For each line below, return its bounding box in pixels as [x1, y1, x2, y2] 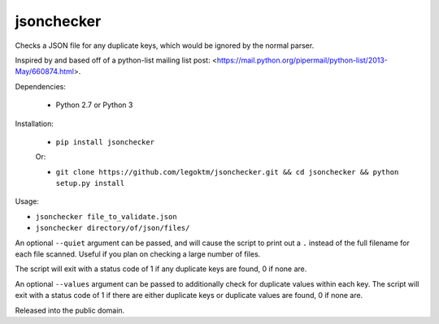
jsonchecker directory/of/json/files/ [35, 223, 190, 233]
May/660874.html [15, 67, 75, 76]
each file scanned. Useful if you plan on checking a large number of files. [15, 249, 261, 259]
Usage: [15, 197, 40, 206]
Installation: [15, 119, 54, 128]
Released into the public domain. [15, 305, 125, 315]
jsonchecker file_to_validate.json [35, 212, 178, 221]
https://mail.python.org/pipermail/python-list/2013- [216, 55, 388, 65]
